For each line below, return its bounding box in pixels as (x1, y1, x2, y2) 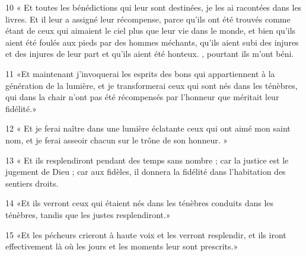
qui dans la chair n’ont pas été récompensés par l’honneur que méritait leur (5, 91, 279, 103)
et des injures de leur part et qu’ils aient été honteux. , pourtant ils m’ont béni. (5, 47, 294, 60)
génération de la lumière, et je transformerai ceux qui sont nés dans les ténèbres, (5, 79, 298, 91)
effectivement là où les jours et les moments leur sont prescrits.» (5, 240, 238, 252)
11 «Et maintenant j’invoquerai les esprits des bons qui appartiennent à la (5, 67, 275, 79)
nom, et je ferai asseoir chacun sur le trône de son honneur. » (5, 133, 228, 146)
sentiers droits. (5, 177, 59, 189)
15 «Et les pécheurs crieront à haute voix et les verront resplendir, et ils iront (5, 228, 286, 241)
